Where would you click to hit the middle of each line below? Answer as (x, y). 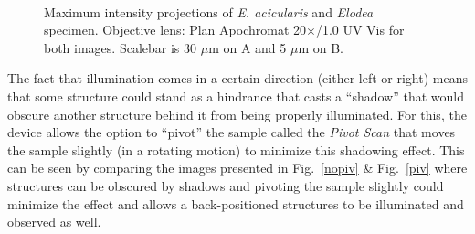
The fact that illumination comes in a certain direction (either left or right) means (237, 78)
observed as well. (54, 222)
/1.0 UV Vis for (360, 30)
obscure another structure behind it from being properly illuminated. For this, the (237, 114)
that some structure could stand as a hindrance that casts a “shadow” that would (236, 96)
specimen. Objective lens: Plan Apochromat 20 (175, 30)
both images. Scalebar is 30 (121, 47)
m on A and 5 (248, 47)
